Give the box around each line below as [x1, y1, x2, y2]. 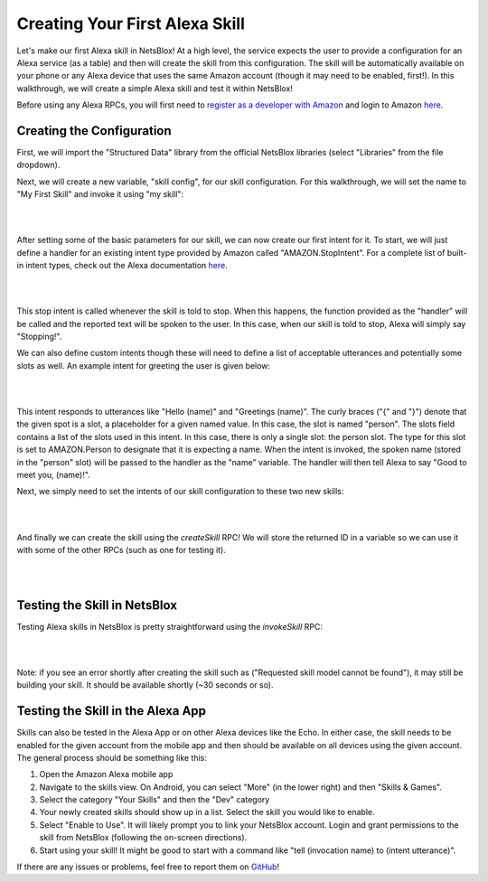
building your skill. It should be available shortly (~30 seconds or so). [16, 680, 275, 690]
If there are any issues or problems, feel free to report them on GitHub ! [16, 861, 280, 872]
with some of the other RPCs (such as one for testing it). [16, 544, 226, 555]
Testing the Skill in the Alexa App [16, 703, 207, 718]
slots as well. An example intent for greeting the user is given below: [16, 360, 271, 371]
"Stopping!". [16, 331, 62, 342]
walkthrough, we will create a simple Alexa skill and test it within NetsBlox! [16, 82, 294, 94]
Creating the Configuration [16, 123, 172, 138]
